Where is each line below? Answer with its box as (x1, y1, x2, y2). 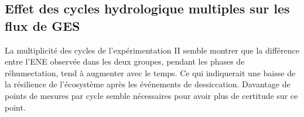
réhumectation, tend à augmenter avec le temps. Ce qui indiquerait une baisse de (5, 66, 296, 79)
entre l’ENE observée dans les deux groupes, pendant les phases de (5, 55, 245, 68)
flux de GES (5, 16, 80, 34)
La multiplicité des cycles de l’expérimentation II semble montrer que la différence (5, 44, 299, 56)
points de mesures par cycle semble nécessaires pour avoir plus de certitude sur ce (5, 89, 298, 101)
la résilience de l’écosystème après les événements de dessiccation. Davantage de (5, 78, 291, 90)
